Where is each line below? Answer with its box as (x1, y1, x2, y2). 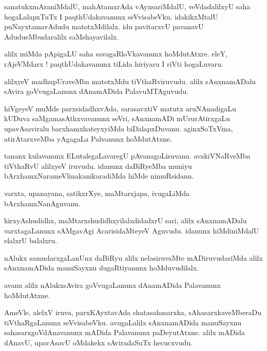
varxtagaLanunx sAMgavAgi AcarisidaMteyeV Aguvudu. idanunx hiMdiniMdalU (4, 225, 259, 236)
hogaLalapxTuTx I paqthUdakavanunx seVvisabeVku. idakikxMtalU (4, 11, 218, 22)
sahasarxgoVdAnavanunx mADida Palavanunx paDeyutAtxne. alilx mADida (4, 327, 245, 338)
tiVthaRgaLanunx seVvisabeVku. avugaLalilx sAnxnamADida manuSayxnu (4, 317, 241, 327)
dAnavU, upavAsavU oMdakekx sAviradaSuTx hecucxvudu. (4, 337, 193, 348)
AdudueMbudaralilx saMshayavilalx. (4, 31, 119, 42)
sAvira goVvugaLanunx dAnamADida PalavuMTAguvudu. (4, 86, 188, 96)
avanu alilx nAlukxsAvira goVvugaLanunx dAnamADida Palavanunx (4, 280, 221, 290)
